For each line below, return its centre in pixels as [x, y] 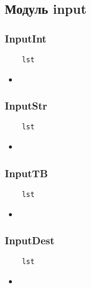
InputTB [26, 173]
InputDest [30, 240]
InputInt [26, 38]
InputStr [26, 106]
